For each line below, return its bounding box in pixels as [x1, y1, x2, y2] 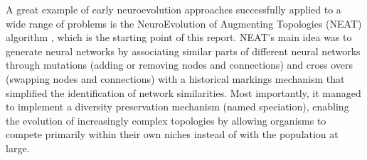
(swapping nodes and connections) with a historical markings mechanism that [6, 71, 345, 86]
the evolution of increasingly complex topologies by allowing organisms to [6, 113, 326, 127]
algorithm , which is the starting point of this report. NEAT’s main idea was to [6, 30, 352, 45]
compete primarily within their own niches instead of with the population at [6, 127, 339, 142]
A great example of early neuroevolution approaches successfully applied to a [6, 2, 341, 16]
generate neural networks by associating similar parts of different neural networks [6, 43, 361, 58]
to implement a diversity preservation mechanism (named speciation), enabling [6, 99, 349, 114]
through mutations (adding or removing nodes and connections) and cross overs [6, 57, 353, 72]
